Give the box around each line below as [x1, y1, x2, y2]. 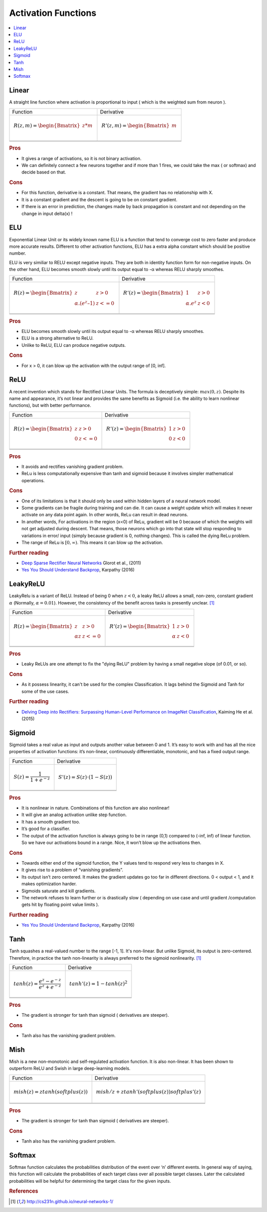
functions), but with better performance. [9, 402, 91, 408]
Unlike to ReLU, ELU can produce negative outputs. [21, 342, 126, 348]
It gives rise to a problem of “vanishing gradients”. [21, 867, 124, 873]
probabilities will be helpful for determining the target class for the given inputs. [9, 1178, 171, 1184]
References [9, 1188, 39, 1195]
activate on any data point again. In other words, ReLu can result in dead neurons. [21, 512, 188, 518]
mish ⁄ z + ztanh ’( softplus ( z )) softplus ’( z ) [95, 1089, 201, 1095]
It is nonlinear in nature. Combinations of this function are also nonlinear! [21, 805, 170, 811]
